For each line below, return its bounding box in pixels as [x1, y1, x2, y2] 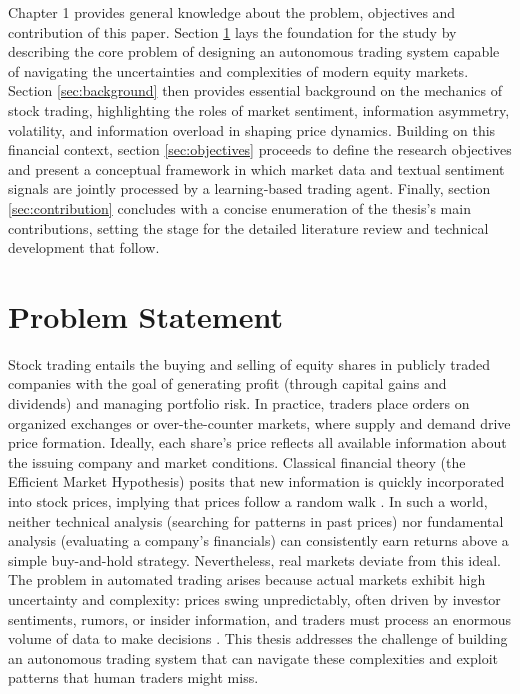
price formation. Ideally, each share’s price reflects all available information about [8, 432, 507, 453]
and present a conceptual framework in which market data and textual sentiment [8, 158, 505, 179]
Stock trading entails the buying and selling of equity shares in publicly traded [8, 353, 490, 374]
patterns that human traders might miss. [8, 667, 259, 688]
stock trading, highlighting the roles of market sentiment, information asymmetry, [8, 99, 510, 120]
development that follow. [8, 237, 160, 258]
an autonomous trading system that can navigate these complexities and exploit [8, 647, 499, 668]
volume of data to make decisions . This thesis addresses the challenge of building [8, 628, 508, 649]
